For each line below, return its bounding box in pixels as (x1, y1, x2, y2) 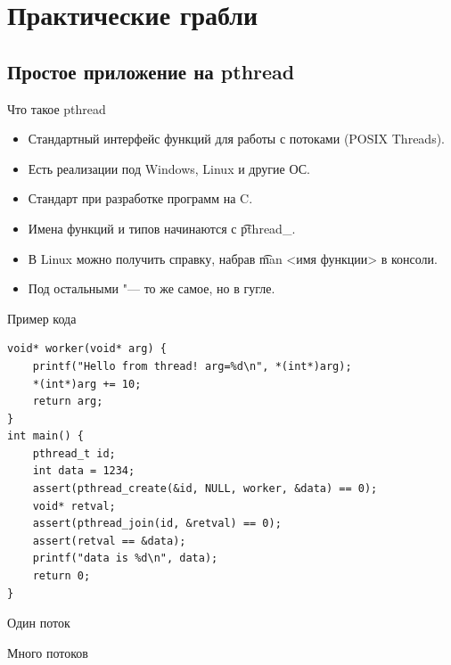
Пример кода (7, 308, 77, 327)
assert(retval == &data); (32, 534, 186, 547)
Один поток (7, 613, 70, 632)
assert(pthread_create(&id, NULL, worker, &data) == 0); (32, 482, 378, 496)
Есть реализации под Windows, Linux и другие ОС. (28, 159, 310, 177)
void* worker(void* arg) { (7, 342, 167, 356)
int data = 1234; (32, 464, 135, 478)
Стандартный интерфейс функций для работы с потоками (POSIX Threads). (28, 129, 445, 148)
